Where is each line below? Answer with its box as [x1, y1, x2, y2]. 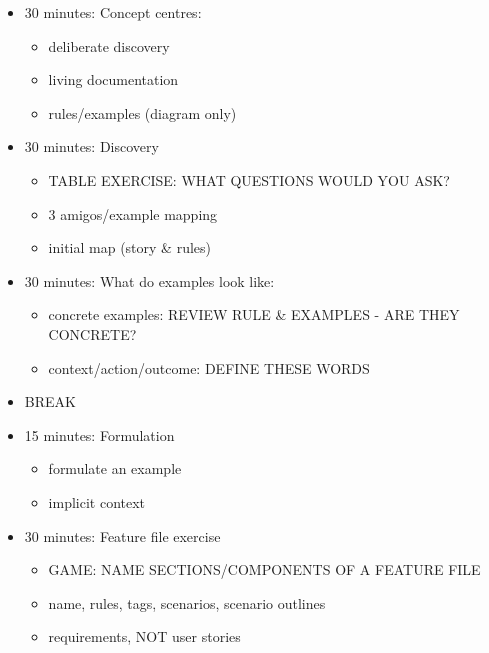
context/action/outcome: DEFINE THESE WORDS [48, 357, 370, 378]
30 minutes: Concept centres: [24, 2, 202, 22]
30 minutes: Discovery [24, 136, 159, 157]
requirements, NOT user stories [48, 626, 241, 647]
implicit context [48, 491, 146, 512]
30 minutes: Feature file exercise [24, 525, 221, 546]
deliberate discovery [48, 35, 170, 56]
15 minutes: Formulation [24, 424, 175, 445]
